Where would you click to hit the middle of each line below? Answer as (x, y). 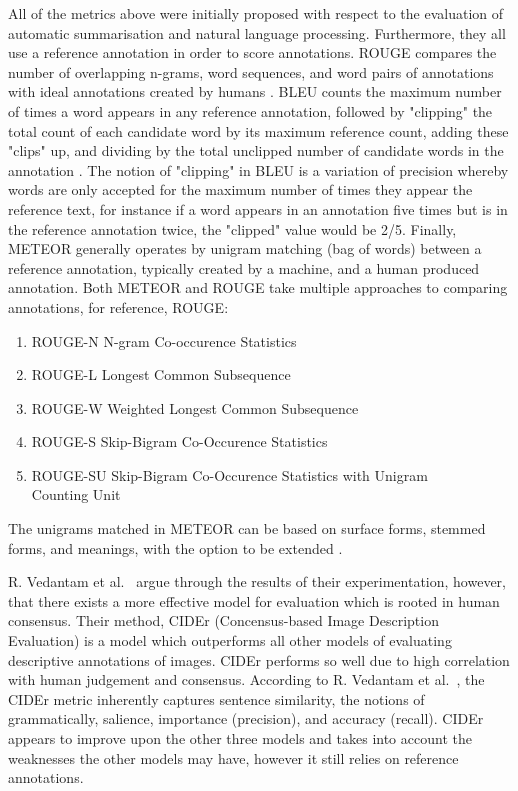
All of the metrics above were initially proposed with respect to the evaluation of (256, 13)
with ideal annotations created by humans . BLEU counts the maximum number (255, 91)
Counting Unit (76, 494)
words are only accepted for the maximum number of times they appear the (240, 189)
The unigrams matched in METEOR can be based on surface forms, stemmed (247, 528)
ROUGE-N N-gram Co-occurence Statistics (164, 340)
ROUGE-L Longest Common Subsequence (161, 374)
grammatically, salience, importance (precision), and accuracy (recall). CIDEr (246, 718)
